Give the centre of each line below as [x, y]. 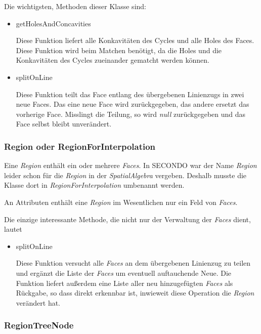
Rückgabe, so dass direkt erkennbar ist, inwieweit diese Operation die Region [135, 293]
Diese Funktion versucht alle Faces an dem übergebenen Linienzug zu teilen [133, 263]
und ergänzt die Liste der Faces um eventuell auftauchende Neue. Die [124, 273]
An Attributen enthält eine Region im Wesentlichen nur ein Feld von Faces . [121, 202]
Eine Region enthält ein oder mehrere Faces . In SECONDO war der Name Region [130, 165]
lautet [13, 229]
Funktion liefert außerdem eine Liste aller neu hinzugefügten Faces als [124, 283]
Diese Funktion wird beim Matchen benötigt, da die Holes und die [119, 50]
